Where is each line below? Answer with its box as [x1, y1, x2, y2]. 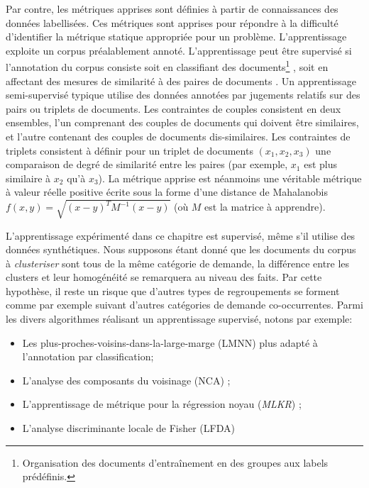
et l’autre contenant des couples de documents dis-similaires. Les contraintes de [6, 129, 351, 143]
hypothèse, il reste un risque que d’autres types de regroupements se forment [6, 283, 340, 298]
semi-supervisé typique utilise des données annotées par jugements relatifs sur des [6, 87, 360, 102]
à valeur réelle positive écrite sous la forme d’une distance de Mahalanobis [6, 184, 328, 199]
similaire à [6, 170, 51, 185]
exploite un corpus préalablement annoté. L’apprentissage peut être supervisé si [6, 43, 352, 57]
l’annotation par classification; [22, 349, 154, 364]
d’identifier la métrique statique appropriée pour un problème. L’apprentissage [6, 29, 347, 44]
